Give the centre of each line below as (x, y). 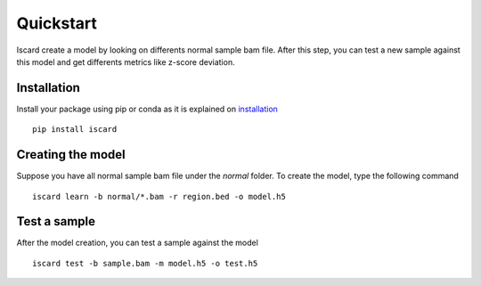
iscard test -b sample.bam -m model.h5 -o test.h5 (145, 263)
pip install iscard (75, 130)
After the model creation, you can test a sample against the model (137, 243)
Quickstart (57, 23)
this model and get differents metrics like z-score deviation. (126, 61)
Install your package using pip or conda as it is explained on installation (147, 109)
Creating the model (71, 155)
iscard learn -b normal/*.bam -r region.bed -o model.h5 (159, 196)
